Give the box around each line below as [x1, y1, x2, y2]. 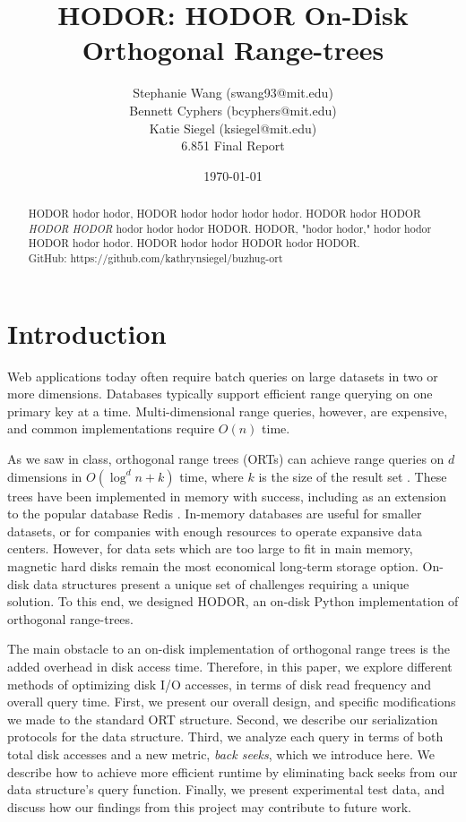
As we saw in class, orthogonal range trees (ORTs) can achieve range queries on [7, 450, 444, 468]
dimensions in [7, 467, 82, 485]
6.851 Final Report [181, 136, 285, 155]
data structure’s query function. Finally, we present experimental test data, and [7, 780, 445, 799]
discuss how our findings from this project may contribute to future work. [7, 797, 411, 816]
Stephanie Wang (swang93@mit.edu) [133, 83, 333, 102]
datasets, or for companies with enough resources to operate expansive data [7, 521, 423, 540]
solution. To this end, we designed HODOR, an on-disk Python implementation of [7, 592, 459, 611]
